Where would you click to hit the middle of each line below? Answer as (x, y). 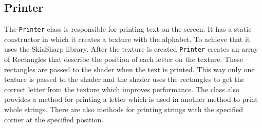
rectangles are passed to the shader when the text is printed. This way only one (129, 69)
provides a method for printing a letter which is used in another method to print (131, 99)
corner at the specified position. (54, 119)
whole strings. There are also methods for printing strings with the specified (124, 109)
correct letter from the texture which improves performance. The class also (122, 89)
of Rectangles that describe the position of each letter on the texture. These (124, 59)
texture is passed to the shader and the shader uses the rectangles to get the (124, 79)
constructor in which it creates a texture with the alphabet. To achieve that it (127, 39)
